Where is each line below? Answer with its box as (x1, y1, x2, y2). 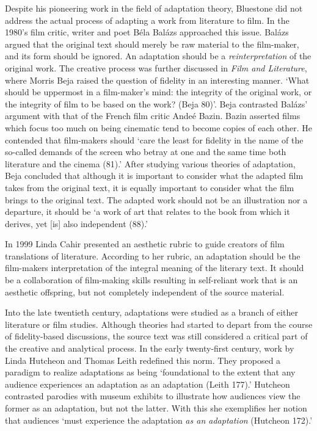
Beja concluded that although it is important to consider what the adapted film (5, 169, 304, 182)
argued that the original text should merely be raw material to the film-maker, (5, 37, 299, 50)
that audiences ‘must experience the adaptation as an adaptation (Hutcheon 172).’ (5, 413, 313, 426)
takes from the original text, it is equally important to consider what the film (5, 181, 294, 194)
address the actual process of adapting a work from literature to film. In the (5, 13, 290, 26)
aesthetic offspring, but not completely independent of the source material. (5, 285, 285, 298)
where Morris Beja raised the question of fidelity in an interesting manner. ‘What (5, 73, 310, 86)
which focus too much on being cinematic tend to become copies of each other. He (5, 121, 312, 134)
